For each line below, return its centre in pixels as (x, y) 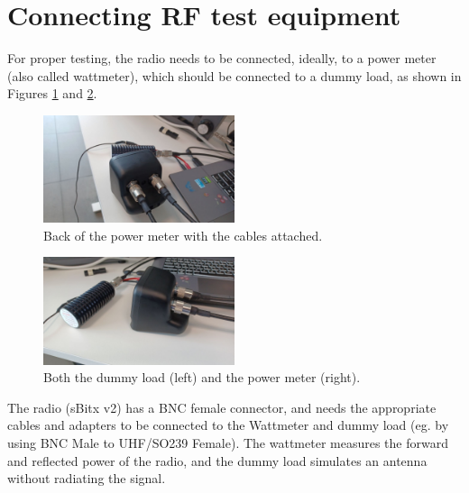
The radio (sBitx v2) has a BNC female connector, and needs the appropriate (222, 407)
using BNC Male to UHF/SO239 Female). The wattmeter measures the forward (228, 442)
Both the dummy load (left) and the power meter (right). (202, 377)
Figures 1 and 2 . (52, 93)
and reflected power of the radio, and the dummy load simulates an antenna (217, 460)
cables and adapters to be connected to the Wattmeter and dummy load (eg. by (228, 425)
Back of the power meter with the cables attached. (183, 235)
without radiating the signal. (87, 478)
